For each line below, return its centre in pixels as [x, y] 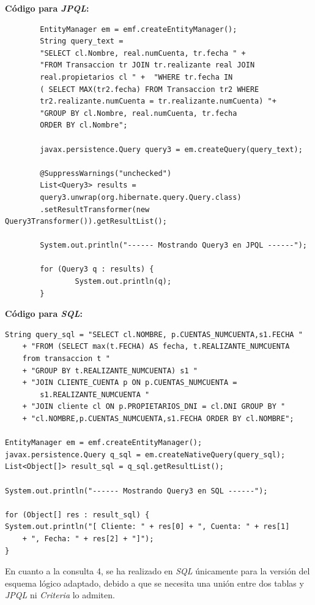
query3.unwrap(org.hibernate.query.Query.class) [141, 197]
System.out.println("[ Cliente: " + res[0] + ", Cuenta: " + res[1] [147, 527]
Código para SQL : [44, 314]
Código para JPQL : [47, 8]
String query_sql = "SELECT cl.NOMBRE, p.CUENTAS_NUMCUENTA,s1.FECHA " [154, 334]
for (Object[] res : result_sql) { [77, 515]
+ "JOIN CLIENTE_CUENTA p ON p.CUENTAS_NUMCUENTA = [130, 383]
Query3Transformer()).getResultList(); [86, 222]
